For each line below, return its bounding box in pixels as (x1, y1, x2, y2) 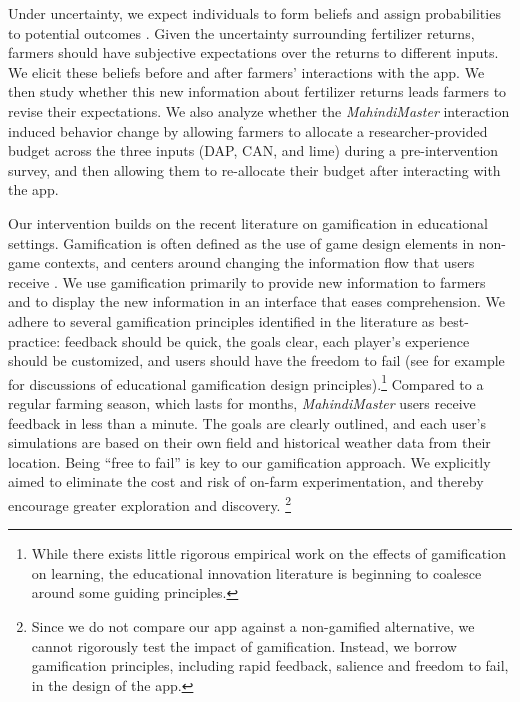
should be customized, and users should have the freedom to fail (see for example (8, 350, 505, 371)
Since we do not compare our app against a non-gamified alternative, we (31, 615, 475, 636)
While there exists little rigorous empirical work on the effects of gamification (31, 543, 506, 564)
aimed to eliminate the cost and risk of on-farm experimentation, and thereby (8, 471, 484, 492)
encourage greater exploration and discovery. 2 (8, 491, 292, 515)
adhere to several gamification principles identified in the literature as (8, 310, 435, 331)
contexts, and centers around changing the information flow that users (44, 252, 475, 273)
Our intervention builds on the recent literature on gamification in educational (8, 212, 488, 233)
